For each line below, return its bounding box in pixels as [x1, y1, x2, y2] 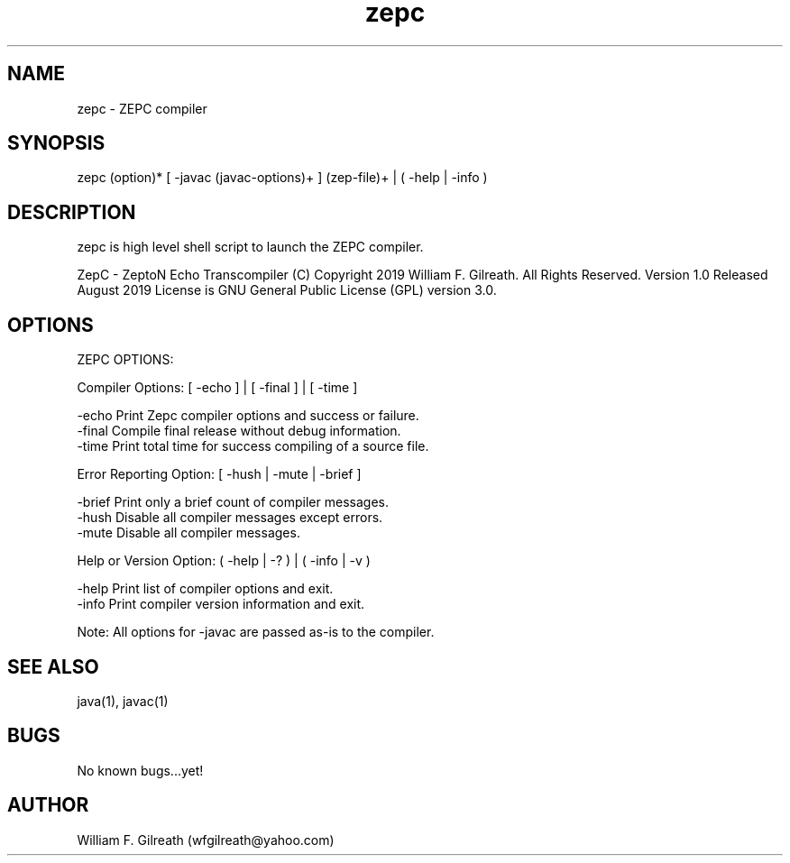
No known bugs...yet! [77, 762, 204, 778]
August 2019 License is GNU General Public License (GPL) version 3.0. [77, 282, 497, 298]
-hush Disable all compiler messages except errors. [77, 510, 383, 526]
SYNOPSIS [7, 132, 106, 155]
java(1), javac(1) [77, 693, 169, 709]
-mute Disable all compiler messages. [77, 525, 300, 541]
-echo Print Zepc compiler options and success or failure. [77, 408, 419, 424]
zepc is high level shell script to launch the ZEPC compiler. [77, 239, 424, 255]
